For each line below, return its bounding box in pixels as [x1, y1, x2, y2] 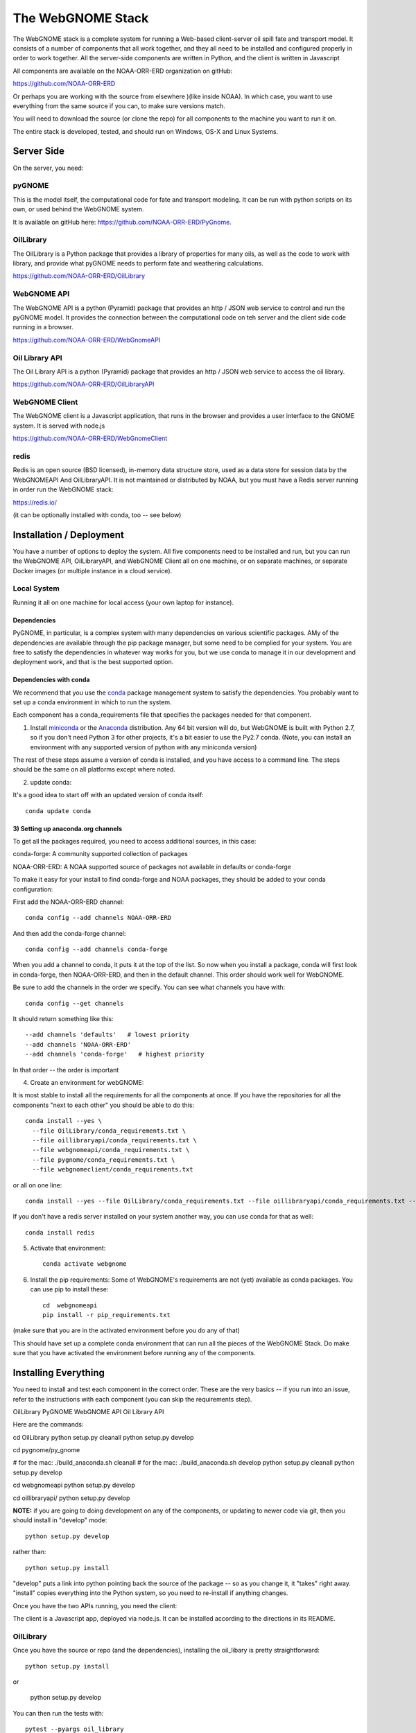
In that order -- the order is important [12, 1065, 119, 1074]
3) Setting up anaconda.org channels [12, 824, 123, 833]
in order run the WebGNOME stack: [12, 485, 114, 494]
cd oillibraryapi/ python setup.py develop [12, 1494, 130, 1502]
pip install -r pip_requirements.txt [42, 1311, 171, 1319]
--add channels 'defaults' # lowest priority [25, 1031, 190, 1039]
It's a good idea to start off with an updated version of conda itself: [12, 791, 204, 799]
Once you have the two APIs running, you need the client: [12, 1601, 177, 1610]
